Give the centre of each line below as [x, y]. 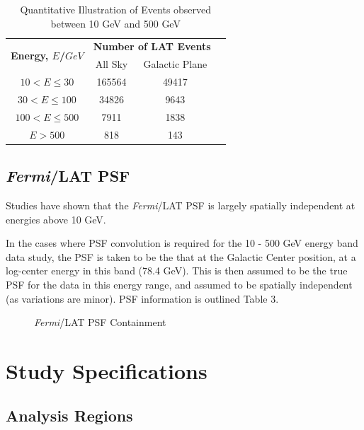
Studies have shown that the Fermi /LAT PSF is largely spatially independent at [181, 205]
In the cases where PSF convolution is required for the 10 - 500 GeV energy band [182, 243]
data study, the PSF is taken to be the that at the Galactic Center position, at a [181, 256]
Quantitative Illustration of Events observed [116, 9]
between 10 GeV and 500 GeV [115, 23]
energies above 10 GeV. [56, 219]
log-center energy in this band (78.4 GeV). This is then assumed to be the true [177, 271]
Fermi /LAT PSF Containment [100, 322]
